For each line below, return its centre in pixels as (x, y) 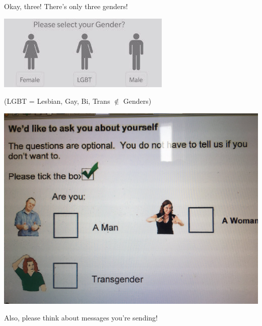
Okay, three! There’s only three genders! (66, 6)
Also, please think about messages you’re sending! (81, 318)
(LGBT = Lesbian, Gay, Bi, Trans (57, 101)
